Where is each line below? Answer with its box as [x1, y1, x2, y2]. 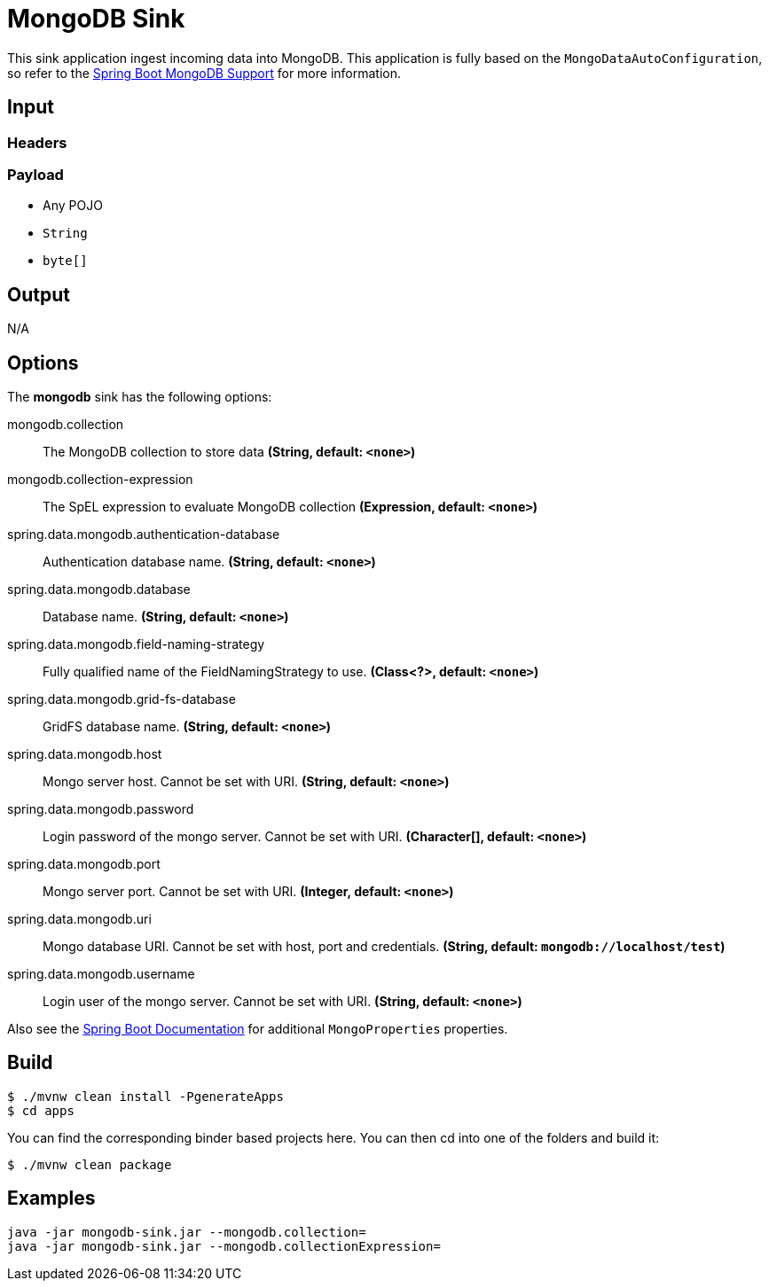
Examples [7, 1187, 96, 1210]
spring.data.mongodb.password [7, 801, 194, 817]
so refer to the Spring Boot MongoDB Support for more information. [7, 65, 402, 81]
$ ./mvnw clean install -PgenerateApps [7, 1089, 284, 1104]
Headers [7, 133, 67, 152]
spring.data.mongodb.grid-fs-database [7, 691, 236, 707]
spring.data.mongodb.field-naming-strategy [7, 636, 265, 652]
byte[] [43, 254, 88, 269]
